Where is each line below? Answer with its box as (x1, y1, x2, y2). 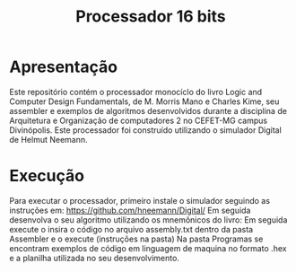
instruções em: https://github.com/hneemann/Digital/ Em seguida (9, 205, 251, 215)
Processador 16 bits (75, 6, 226, 27)
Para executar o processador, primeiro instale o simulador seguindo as (9, 195, 271, 206)
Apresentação (9, 57, 118, 77)
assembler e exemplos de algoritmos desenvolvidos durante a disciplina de (9, 105, 287, 116)
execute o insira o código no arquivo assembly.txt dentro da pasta (9, 224, 254, 234)
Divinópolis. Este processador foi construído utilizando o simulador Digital (9, 124, 283, 136)
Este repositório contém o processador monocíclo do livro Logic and (9, 86, 263, 97)
